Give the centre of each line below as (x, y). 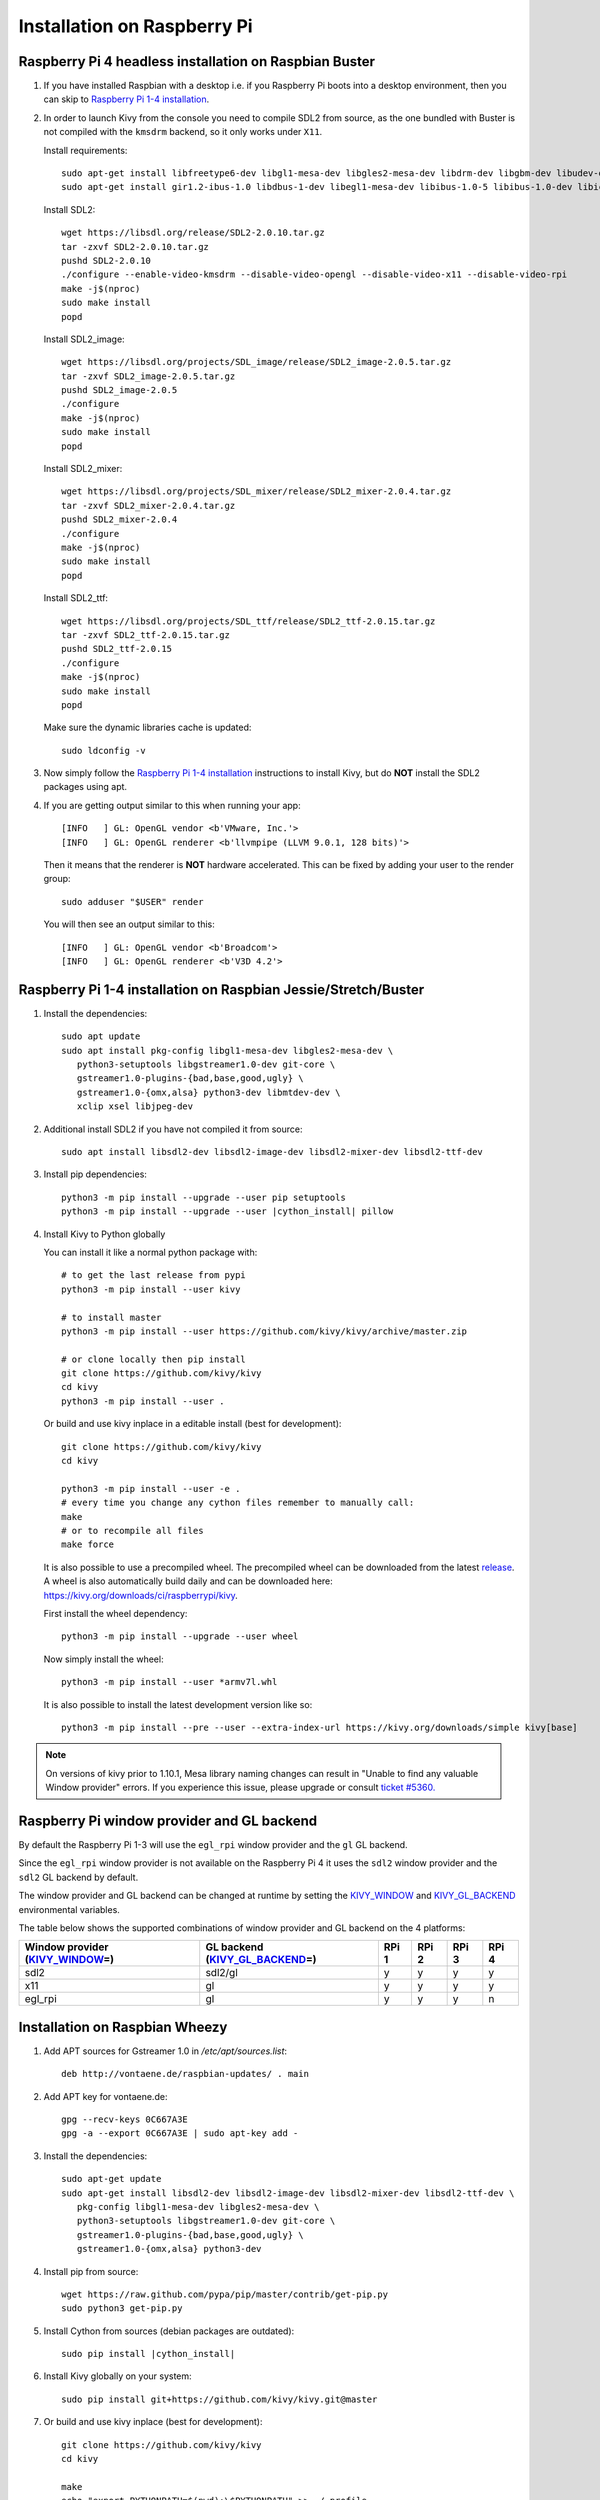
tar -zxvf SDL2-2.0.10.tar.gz (135, 246)
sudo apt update (101, 1036)
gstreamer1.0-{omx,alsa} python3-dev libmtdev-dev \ (208, 1092)
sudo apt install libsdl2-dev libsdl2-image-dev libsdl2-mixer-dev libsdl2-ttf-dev (272, 1152)
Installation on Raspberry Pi (136, 26)
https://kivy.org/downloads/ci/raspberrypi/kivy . (141, 1595)
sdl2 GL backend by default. (78, 1877)
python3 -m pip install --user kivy (151, 1289)
